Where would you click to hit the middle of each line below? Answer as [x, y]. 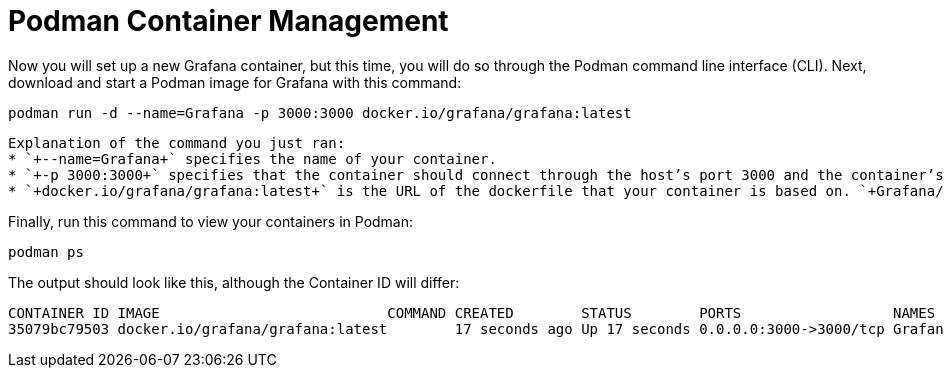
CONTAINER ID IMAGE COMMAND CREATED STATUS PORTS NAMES [472, 312]
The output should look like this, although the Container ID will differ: [234, 282]
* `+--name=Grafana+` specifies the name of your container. [252, 158]
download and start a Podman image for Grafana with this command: [235, 82]
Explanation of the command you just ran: [177, 142]
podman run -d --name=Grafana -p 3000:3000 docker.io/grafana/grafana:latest [320, 112]
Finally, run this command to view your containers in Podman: [211, 221]
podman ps [46, 251]
